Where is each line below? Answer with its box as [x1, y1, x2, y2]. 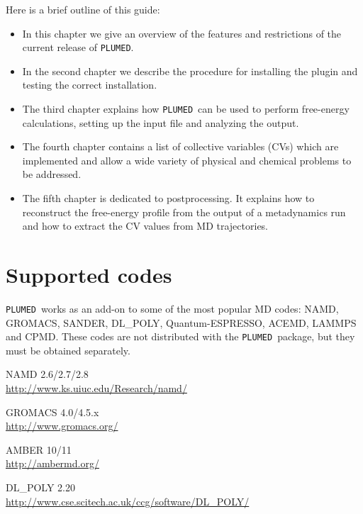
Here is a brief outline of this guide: [6, 2, 160, 16]
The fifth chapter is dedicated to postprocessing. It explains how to [22, 191, 315, 206]
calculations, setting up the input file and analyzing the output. [22, 115, 299, 130]
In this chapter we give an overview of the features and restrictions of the [22, 26, 342, 40]
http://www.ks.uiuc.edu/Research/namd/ [6, 381, 187, 396]
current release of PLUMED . [22, 40, 134, 55]
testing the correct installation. [22, 77, 157, 92]
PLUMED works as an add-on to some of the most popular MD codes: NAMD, [6, 301, 339, 315]
